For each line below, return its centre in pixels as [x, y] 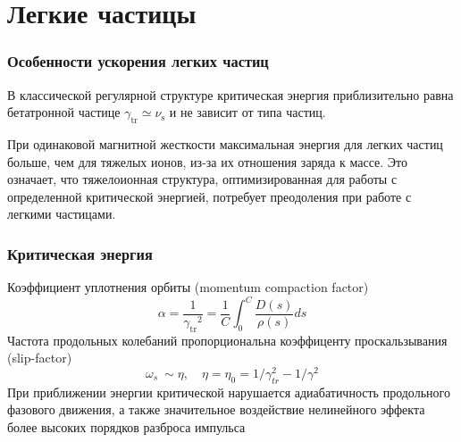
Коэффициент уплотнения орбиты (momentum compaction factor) [188, 287]
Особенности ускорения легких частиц [138, 61]
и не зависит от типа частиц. [247, 112]
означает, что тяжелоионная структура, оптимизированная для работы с [202, 179]
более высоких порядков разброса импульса [126, 426]
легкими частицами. [62, 214]
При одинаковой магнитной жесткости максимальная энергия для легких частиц [225, 143]
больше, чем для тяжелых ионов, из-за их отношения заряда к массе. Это [208, 161]
